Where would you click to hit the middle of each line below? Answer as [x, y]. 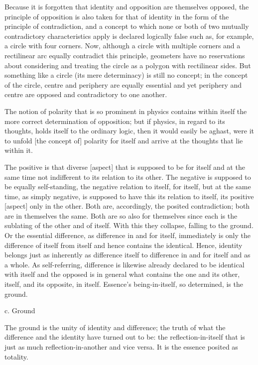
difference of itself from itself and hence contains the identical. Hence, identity [124, 245]
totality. [16, 356]
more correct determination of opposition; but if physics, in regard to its [115, 121]
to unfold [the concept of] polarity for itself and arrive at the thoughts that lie [124, 140]
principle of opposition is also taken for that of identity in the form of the [117, 16]
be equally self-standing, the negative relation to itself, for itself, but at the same [128, 186]
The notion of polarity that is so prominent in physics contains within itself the [126, 111]
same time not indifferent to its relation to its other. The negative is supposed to [128, 177]
